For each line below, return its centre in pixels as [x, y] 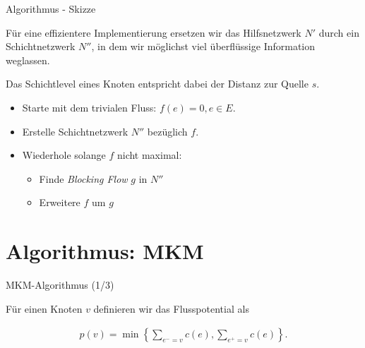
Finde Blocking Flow [83, 178]
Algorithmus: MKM [105, 251]
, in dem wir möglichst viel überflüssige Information [203, 46]
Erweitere [60, 202]
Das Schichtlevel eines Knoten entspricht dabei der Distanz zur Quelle [157, 84]
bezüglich [167, 131]
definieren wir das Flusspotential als [171, 308]
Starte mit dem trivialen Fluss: [89, 107]
